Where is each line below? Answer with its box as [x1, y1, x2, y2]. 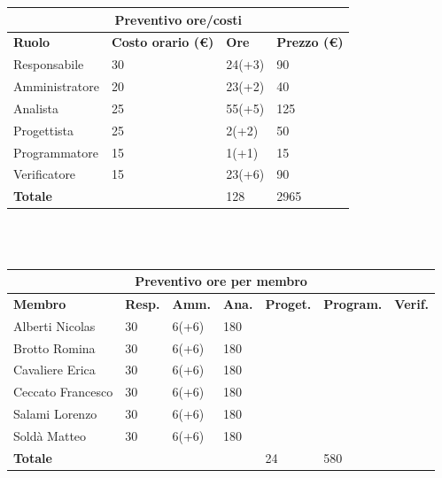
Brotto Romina [13, 338, 96, 357]
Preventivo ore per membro [135, 272, 307, 290]
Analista [13, 98, 59, 117]
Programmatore [13, 143, 98, 161]
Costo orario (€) [112, 33, 214, 51]
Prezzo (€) [276, 33, 344, 51]
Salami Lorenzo [13, 405, 97, 423]
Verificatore [13, 165, 76, 183]
